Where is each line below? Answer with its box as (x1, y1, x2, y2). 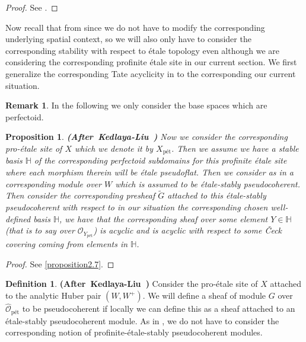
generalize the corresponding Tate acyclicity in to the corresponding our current (5, 67, 296, 79)
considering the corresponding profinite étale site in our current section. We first (5, 56, 297, 68)
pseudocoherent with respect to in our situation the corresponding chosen (5, 200, 268, 213)
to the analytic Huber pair (5, 289, 101, 302)
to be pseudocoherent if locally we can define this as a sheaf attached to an (22, 302, 295, 315)
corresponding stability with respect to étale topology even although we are (5, 44, 279, 56)
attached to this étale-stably (167, 189, 266, 202)
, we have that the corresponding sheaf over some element (59, 212, 268, 225)
